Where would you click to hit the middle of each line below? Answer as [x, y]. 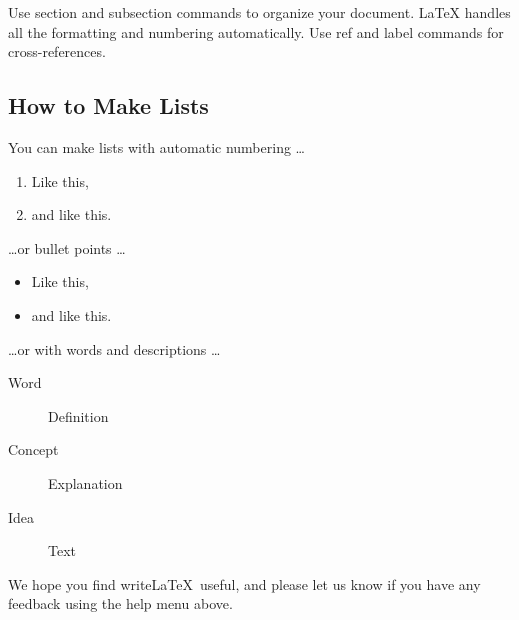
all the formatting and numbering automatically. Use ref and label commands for [256, 31]
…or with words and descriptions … [114, 348]
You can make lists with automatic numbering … [156, 146]
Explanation [85, 482]
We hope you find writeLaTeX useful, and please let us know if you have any [244, 583]
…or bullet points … [67, 247]
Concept [33, 449]
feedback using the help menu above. [120, 603]
